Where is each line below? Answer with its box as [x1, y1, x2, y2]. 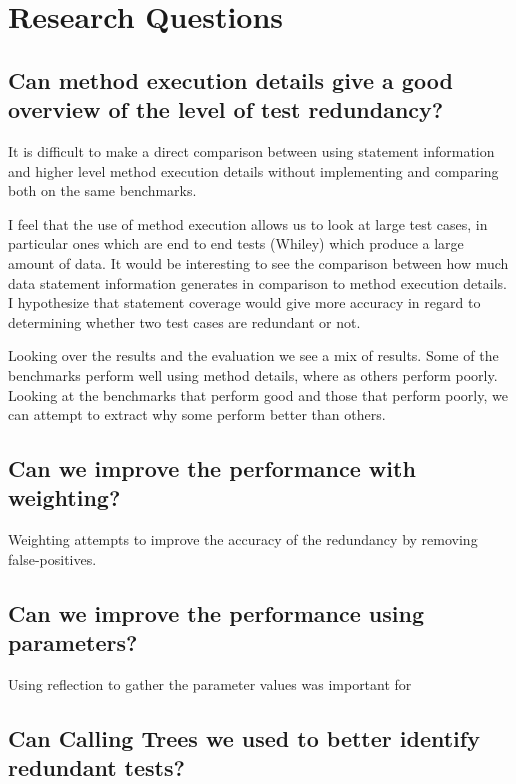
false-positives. [8, 548, 97, 569]
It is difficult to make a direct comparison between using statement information [8, 140, 495, 161]
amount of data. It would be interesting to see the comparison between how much [8, 252, 509, 273]
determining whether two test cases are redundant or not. [8, 311, 361, 332]
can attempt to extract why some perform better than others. [8, 404, 386, 425]
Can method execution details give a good [8, 64, 453, 95]
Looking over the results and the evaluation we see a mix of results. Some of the [8, 345, 499, 366]
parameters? [8, 627, 138, 658]
